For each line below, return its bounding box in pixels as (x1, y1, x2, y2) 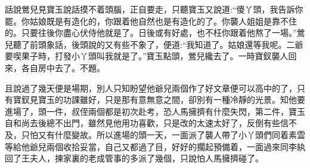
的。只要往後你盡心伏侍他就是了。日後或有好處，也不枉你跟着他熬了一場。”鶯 (5, 26, 305, 39)
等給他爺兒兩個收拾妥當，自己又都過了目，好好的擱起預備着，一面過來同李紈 (5, 140, 305, 152)
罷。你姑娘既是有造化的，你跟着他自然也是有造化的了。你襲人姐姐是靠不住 (5, 14, 297, 27)
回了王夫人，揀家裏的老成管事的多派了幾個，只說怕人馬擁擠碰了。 (5, 152, 263, 164)
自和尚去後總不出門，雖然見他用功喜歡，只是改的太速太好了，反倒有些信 (5, 117, 289, 129)
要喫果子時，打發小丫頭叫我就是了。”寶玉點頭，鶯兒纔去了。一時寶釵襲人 (5, 50, 289, 62)
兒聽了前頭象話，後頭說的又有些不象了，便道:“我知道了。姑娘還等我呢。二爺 (5, 38, 303, 50)
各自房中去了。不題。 (21, 61, 105, 74)
